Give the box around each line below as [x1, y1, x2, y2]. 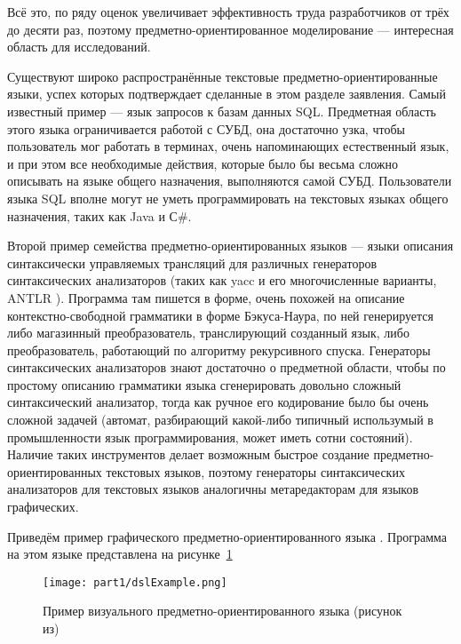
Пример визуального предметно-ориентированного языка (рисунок [43, 601, 402, 620]
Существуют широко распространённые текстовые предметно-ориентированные [7, 67, 438, 85]
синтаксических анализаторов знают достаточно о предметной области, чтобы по [7, 358, 446, 377]
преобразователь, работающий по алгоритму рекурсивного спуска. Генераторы [7, 340, 431, 359]
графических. [7, 497, 79, 516]
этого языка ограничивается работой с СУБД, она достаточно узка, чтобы [7, 119, 405, 138]
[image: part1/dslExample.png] [43, 576, 227, 589]
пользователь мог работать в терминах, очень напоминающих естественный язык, [7, 137, 449, 155]
